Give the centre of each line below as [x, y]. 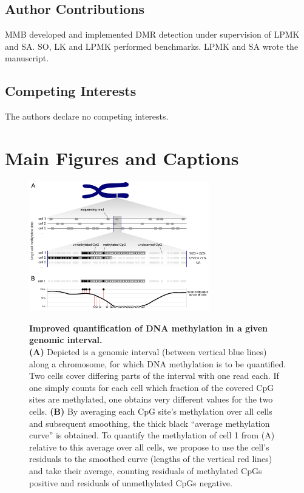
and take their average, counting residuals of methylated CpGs [146, 470]
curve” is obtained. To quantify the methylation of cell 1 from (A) [152, 435]
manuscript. [27, 58]
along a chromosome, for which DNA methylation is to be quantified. [158, 363]
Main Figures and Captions [122, 158]
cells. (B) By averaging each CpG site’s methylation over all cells [151, 411]
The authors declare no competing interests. [87, 116]
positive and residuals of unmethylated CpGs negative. [131, 482]
